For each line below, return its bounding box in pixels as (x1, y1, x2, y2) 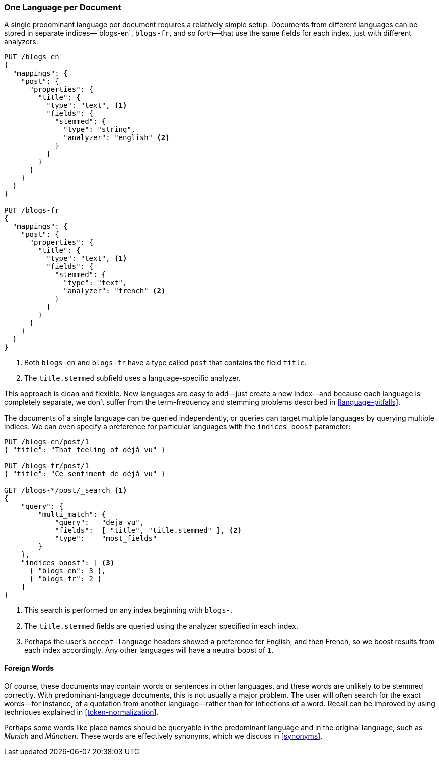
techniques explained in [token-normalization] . (4, 707, 159, 716)
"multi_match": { (38, 510, 106, 519)
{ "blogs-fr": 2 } (29, 575, 102, 583)
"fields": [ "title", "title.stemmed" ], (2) (55, 526, 242, 535)
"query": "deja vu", (55, 518, 144, 527)
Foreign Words (4, 663, 54, 672)
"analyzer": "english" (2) (63, 133, 170, 142)
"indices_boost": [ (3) (21, 559, 115, 567)
